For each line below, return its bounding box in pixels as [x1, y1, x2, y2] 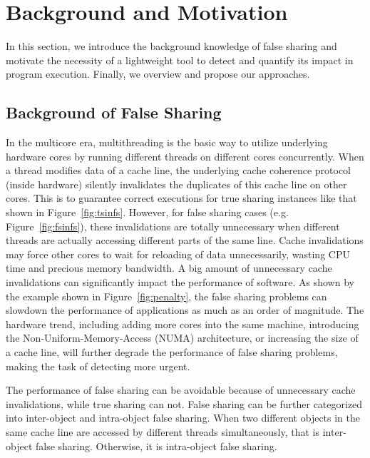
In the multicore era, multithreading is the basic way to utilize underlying [6, 135, 328, 150]
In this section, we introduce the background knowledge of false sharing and [6, 39, 337, 54]
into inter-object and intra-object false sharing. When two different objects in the [6, 410, 361, 425]
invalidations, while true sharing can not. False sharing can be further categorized [6, 396, 363, 411]
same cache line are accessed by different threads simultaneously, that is [6, 424, 320, 439]
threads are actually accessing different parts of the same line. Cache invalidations [6, 233, 364, 248]
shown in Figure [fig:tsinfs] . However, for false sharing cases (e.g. [6, 205, 289, 220]
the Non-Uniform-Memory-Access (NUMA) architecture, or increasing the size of [6, 330, 359, 345]
